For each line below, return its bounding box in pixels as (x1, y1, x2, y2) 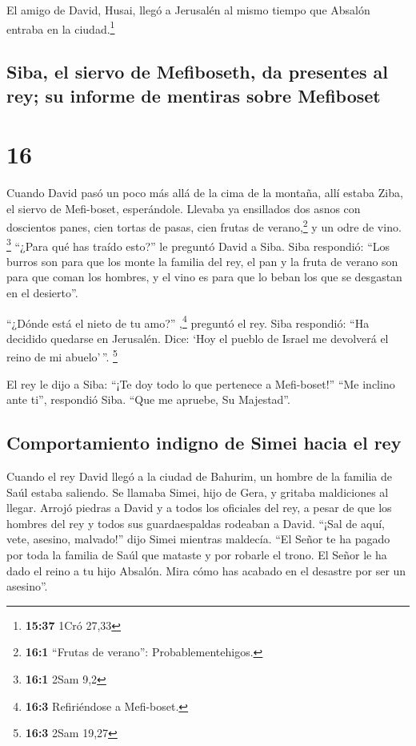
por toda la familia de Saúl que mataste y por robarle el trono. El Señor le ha (6, 546, 387, 563)
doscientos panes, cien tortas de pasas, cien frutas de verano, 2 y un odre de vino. (6, 216, 402, 235)
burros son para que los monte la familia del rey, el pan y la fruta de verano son (6, 252, 398, 269)
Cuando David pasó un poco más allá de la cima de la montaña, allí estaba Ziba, (6, 184, 403, 201)
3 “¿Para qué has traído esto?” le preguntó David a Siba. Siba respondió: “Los (6, 235, 390, 254)
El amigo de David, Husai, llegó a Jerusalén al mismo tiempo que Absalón (6, 2, 370, 18)
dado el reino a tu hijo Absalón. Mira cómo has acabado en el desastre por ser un (6, 562, 406, 579)
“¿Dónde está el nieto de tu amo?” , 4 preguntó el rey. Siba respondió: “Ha (6, 312, 370, 331)
